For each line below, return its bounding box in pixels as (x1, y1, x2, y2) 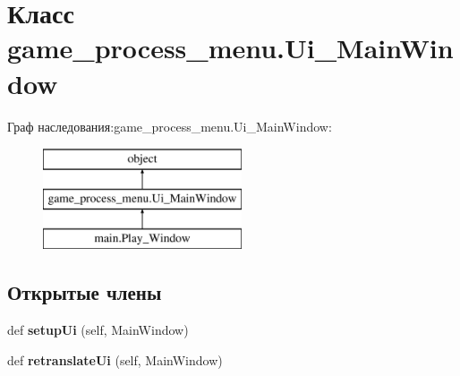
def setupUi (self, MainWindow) (7, 320, 189, 339)
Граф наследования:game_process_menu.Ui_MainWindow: (7, 116, 332, 135)
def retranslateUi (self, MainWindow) (7, 350, 223, 369)
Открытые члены (7, 278, 162, 306)
